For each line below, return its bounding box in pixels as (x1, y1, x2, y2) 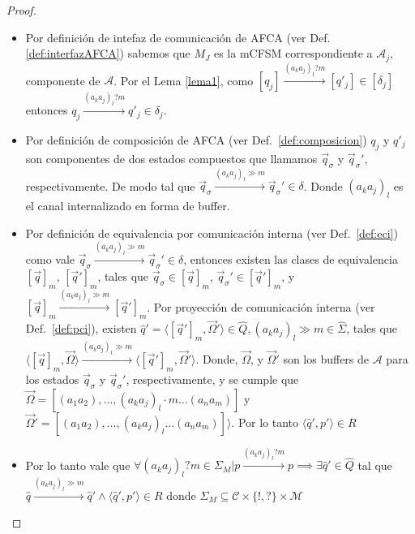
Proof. (6, 2, 36, 18)
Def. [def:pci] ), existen (25, 320, 137, 337)
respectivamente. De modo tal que (25, 177, 195, 194)
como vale (25, 251, 75, 268)
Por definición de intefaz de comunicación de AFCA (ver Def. (25, 28, 331, 45)
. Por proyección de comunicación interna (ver (147, 298, 375, 315)
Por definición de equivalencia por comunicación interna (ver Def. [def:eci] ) (25, 224, 398, 241)
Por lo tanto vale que (25, 456, 130, 473)
